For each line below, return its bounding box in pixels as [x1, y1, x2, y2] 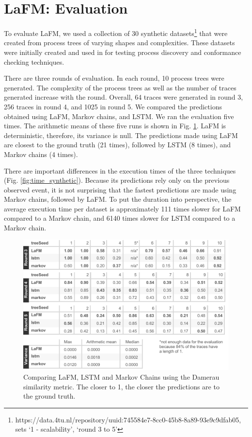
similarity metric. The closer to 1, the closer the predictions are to [23, 381, 220, 391]
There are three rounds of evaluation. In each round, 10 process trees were [4, 73, 224, 83]
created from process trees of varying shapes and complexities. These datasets [4, 37, 235, 48]
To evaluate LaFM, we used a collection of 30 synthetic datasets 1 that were [4, 27, 228, 38]
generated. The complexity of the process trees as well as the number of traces [4, 82, 236, 92]
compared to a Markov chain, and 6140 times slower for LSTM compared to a [4, 213, 236, 223]
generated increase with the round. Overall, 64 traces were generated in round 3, [4, 92, 243, 102]
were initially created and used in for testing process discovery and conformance [4, 47, 241, 57]
